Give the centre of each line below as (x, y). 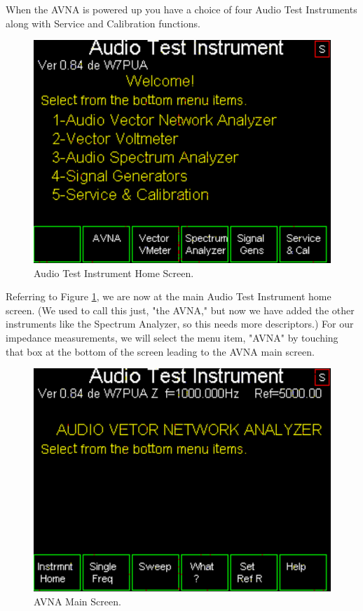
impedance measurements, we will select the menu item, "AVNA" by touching (172, 337)
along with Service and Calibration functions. (103, 23)
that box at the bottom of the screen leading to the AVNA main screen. (160, 351)
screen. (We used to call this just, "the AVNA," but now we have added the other (180, 310)
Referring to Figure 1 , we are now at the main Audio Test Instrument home (169, 296)
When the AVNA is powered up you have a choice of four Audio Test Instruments (181, 9)
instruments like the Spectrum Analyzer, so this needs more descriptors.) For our (180, 324)
